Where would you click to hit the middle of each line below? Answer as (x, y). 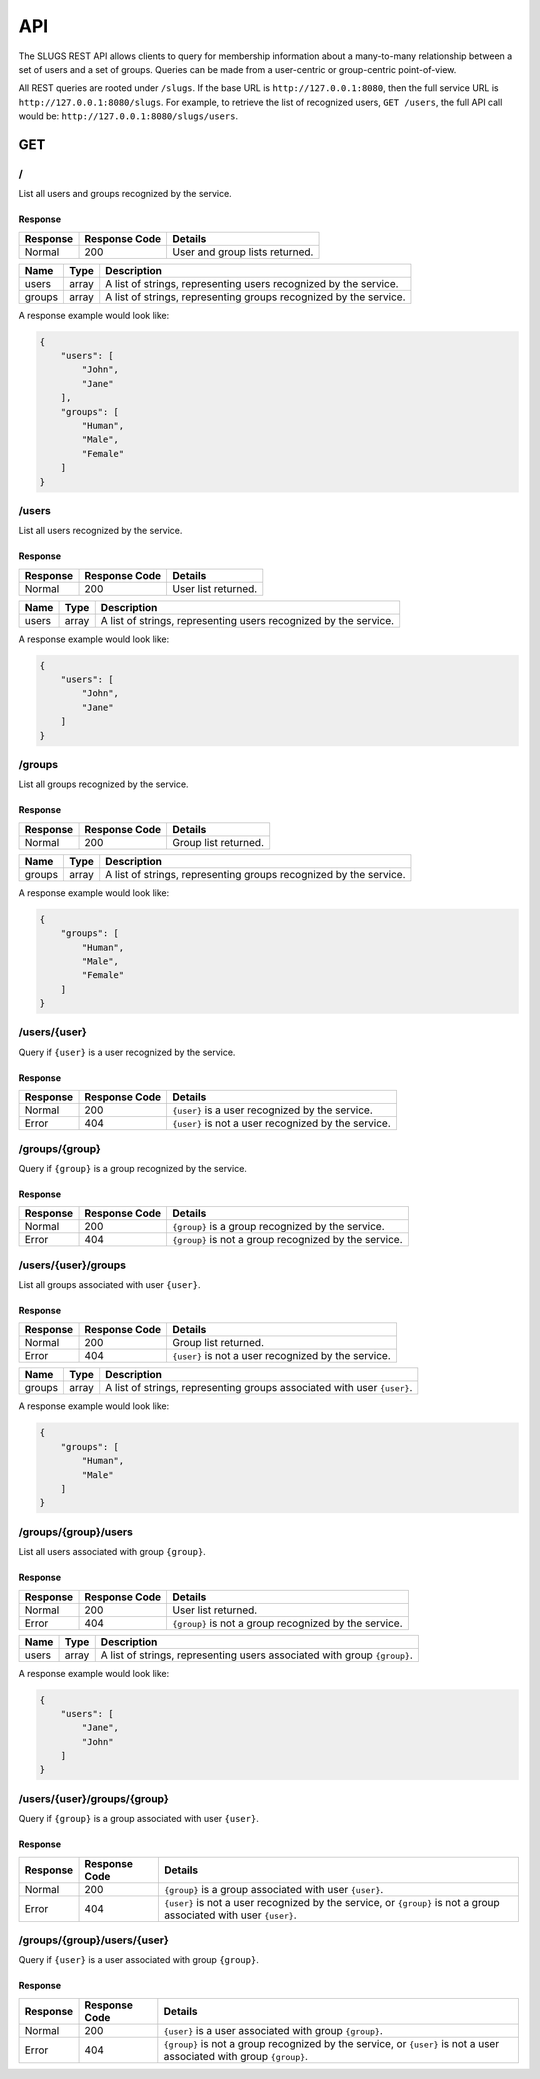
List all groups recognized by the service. (103, 784)
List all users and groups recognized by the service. (125, 194)
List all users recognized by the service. (100, 531)
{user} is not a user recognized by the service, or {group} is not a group (331, 1902)
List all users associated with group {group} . (112, 1552)
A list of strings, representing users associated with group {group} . (257, 1655)
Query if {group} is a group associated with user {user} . (138, 1819)
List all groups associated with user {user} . (109, 1285)
